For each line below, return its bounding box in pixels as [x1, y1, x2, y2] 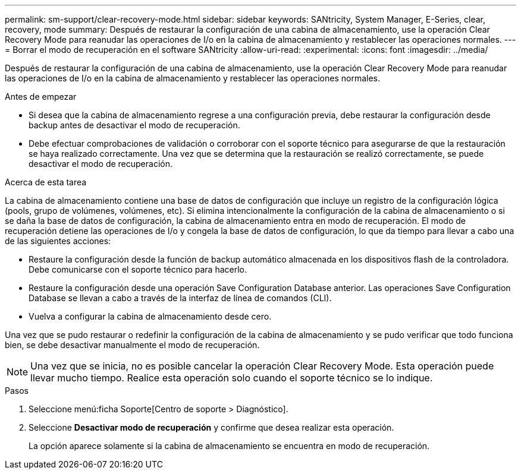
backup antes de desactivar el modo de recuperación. [29, 120, 240, 130]
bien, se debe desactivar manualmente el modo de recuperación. [5, 340, 260, 350]
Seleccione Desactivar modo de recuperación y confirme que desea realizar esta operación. [29, 422, 394, 432]
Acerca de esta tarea [5, 177, 87, 187]
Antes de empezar [5, 91, 77, 102]
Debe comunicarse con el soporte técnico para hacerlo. [29, 264, 247, 274]
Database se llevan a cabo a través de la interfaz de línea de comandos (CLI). [29, 293, 332, 303]
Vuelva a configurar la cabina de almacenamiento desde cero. [29, 311, 272, 321]
